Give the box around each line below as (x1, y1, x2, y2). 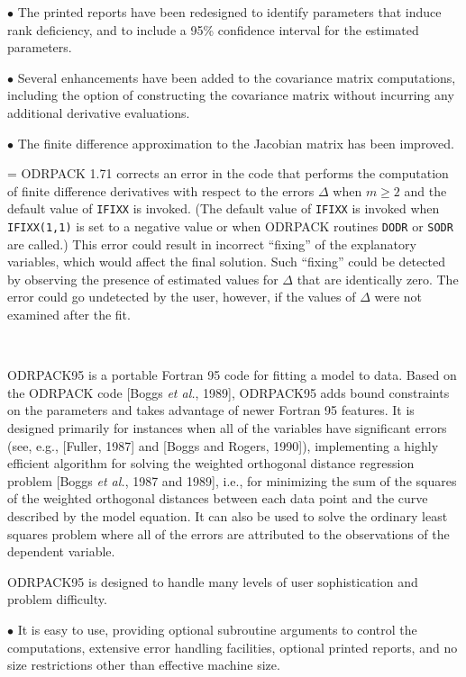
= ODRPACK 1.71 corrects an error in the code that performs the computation (7, 164, 449, 183)
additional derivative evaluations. (7, 103, 190, 122)
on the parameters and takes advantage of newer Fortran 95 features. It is (7, 401, 415, 420)
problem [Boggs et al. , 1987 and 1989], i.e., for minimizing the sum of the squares (7, 471, 457, 490)
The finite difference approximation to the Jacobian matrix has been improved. (17, 133, 454, 152)
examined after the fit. (7, 305, 131, 324)
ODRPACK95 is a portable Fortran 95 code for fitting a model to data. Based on (7, 366, 457, 384)
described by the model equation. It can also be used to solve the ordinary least (7, 506, 448, 525)
